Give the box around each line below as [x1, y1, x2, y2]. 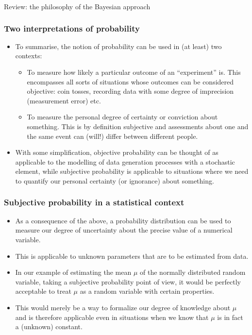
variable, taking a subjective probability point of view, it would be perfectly [15, 276, 241, 286]
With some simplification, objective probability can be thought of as [15, 147, 218, 157]
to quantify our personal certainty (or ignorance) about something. [15, 175, 214, 185]
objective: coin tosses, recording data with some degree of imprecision [27, 86, 234, 96]
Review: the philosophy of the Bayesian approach [4, 1, 151, 11]
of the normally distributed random [140, 267, 246, 277]
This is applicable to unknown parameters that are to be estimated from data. [15, 251, 249, 261]
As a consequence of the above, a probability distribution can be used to [15, 215, 231, 225]
